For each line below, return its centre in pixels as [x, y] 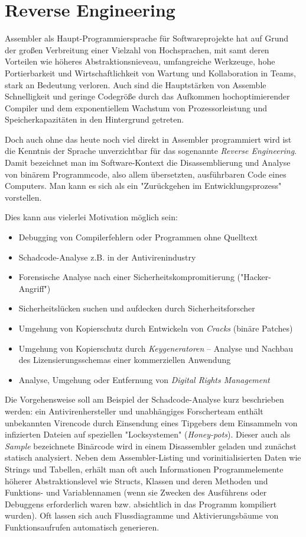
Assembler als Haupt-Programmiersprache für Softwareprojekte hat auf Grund [147, 38]
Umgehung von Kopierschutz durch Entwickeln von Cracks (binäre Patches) [156, 328]
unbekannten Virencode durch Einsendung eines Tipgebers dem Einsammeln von [151, 422]
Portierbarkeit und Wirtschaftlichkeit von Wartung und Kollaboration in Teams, [151, 73]
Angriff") [35, 288]
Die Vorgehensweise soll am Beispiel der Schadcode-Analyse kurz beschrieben [144, 399]
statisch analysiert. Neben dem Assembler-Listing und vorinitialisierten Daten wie [153, 457]
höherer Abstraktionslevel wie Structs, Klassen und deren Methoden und [136, 480]
